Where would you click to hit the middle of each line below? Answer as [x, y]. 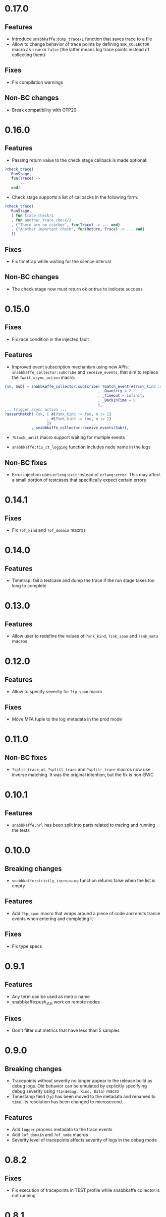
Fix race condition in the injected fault [50, 339]
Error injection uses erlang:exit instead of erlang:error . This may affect [86, 475]
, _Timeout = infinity [121, 396]
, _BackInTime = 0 [117, 400]
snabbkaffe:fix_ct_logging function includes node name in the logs [81, 447]
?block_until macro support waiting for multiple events [68, 437]
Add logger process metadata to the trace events [62, 1129]
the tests [21, 830]
